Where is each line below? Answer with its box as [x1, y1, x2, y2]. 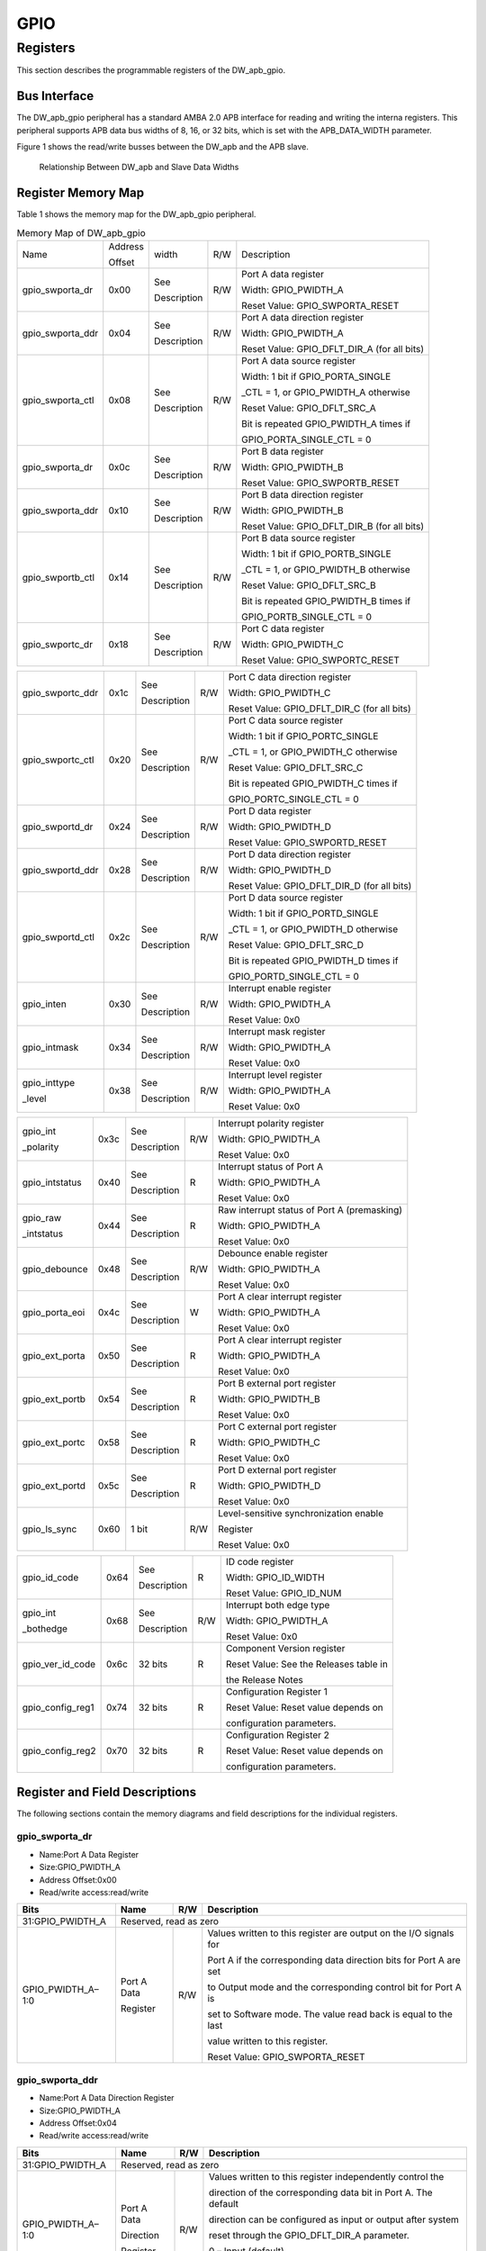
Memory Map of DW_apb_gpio [16, 226, 146, 239]
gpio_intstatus [22, 1176, 82, 1189]
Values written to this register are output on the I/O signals [207, 1927, 454, 1939]
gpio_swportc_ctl [22, 754, 94, 766]
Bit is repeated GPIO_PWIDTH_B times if [241, 595, 411, 608]
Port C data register [241, 622, 325, 635]
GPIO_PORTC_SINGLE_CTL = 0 [228, 793, 359, 806]
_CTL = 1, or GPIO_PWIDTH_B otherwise [241, 564, 411, 576]
